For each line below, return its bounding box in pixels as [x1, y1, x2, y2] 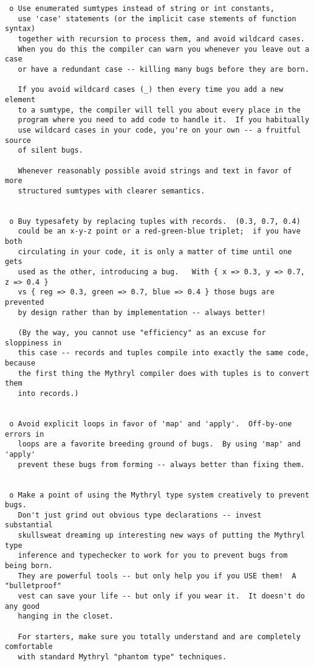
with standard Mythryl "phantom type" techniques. [18, 653, 227, 661]
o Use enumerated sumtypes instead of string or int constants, [9, 4, 275, 13]
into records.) [18, 389, 79, 398]
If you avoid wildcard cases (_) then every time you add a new [18, 85, 284, 94]
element [5, 95, 36, 104]
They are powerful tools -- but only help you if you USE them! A [18, 571, 296, 580]
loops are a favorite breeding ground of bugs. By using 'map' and [18, 440, 301, 449]
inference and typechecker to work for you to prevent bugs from [18, 551, 288, 560]
